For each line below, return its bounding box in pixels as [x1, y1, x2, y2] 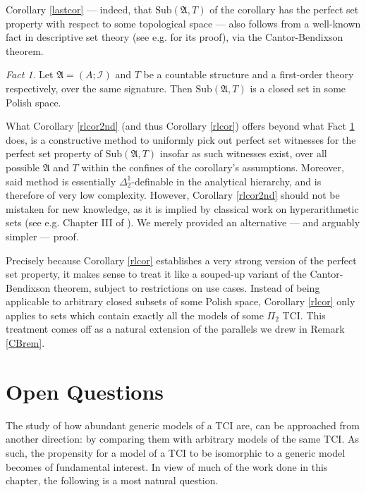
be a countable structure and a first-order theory [143, 67, 354, 82]
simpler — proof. [6, 228, 79, 243]
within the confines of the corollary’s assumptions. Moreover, [81, 159, 344, 174]
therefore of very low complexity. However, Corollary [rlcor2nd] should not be [6, 187, 340, 202]
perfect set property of [6, 146, 103, 161]
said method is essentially [6, 173, 116, 188]
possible [6, 159, 39, 174]
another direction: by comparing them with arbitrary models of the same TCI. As [6, 431, 359, 446]
